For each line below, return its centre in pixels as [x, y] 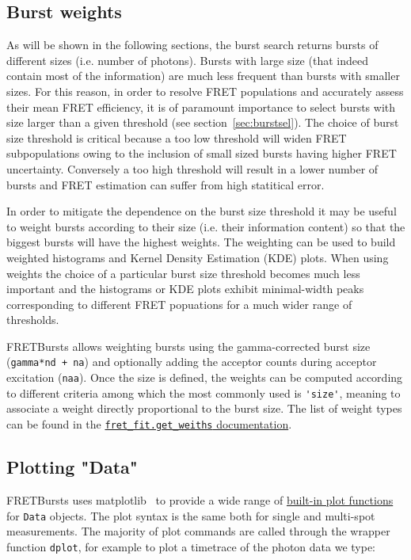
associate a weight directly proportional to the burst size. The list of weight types [204, 408]
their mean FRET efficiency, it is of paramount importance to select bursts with [201, 107]
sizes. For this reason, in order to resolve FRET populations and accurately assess [205, 91]
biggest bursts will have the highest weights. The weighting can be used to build [201, 242]
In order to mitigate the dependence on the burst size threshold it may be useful [202, 211]
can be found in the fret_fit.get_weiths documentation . [149, 424]
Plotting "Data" [72, 467]
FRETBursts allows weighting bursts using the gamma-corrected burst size [188, 346]
